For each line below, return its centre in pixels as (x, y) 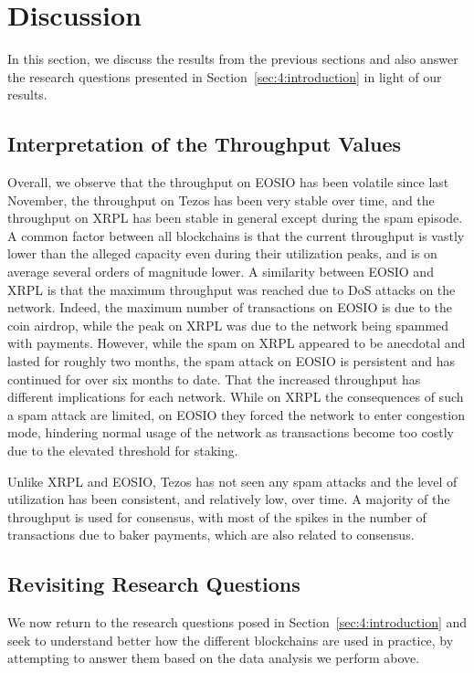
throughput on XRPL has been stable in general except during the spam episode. (235, 218)
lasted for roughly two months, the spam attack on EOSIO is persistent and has (232, 361)
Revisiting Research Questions (154, 584)
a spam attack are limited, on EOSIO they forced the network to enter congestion (236, 414)
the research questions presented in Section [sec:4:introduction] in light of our (225, 76)
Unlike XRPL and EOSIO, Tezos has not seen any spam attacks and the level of (232, 481)
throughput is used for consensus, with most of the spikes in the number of (217, 516)
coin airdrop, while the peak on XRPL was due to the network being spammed (228, 325)
